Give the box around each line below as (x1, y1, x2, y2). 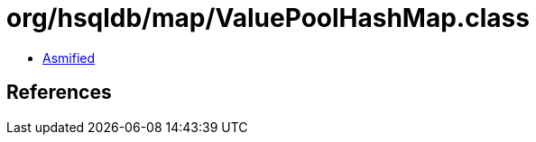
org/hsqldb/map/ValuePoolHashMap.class (6, 3, 530, 33)
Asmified (42, 49, 96, 66)
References (6, 81, 112, 104)
